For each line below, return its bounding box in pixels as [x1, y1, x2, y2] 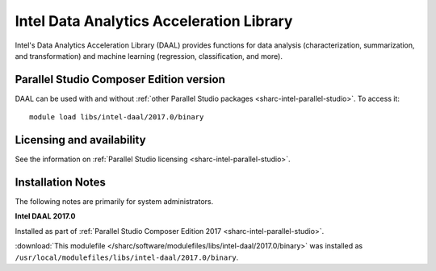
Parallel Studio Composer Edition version [15, 73, 226, 86]
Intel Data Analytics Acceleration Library [15, 12, 293, 30]
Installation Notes [15, 175, 107, 189]
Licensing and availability [15, 133, 146, 147]
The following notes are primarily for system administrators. [15, 197, 214, 206]
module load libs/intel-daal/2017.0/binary [29, 113, 204, 122]
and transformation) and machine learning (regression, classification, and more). [15, 51, 283, 60]
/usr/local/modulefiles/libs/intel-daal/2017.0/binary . [15, 252, 239, 262]
